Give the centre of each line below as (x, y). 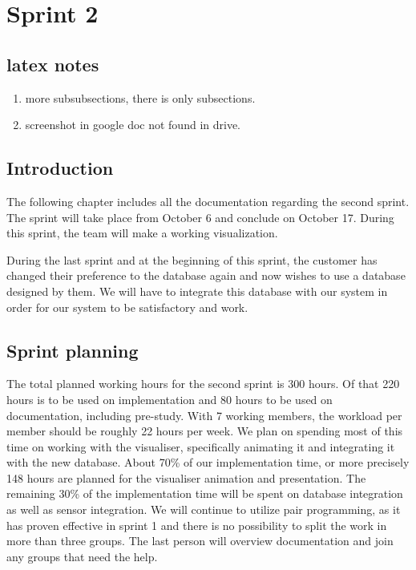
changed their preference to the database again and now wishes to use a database (206, 275)
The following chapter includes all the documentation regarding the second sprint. (208, 201)
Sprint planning (73, 350)
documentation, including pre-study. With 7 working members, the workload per (204, 415)
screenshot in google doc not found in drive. (133, 125)
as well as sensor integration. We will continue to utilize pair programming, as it (204, 509)
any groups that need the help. (82, 556)
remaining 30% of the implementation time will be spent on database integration (205, 493)
